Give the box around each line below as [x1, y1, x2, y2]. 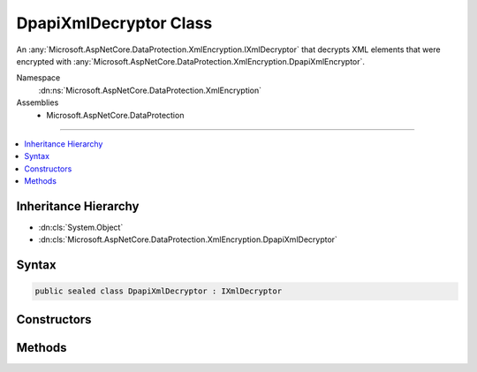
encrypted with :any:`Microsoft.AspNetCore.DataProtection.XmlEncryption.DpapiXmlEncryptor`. [16, 56, 366, 66]
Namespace [16, 72, 61, 83]
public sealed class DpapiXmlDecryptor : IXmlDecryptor [34, 286, 283, 296]
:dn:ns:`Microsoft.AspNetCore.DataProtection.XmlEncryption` [38, 85, 262, 95]
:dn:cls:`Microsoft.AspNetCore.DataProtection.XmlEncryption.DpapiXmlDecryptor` [38, 234, 337, 245]
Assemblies [16, 97, 59, 108]
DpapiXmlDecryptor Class [16, 13, 213, 33]
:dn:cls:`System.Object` [38, 222, 124, 232]
